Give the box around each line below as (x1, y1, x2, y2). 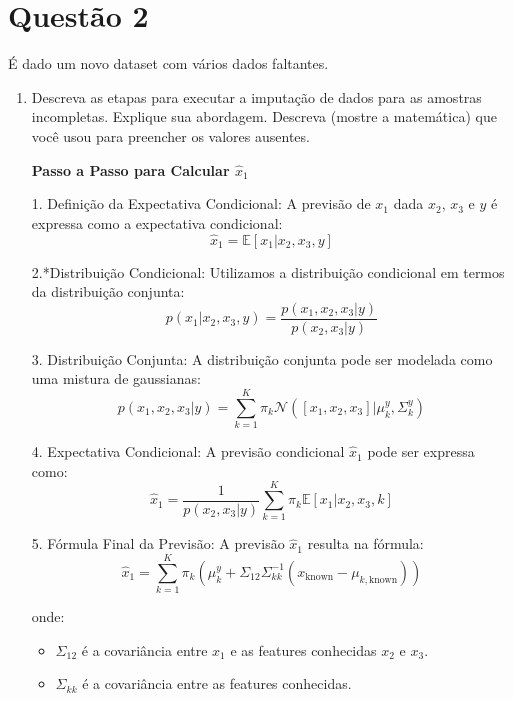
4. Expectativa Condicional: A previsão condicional (31, 441, 345, 462)
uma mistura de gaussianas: (31, 368, 201, 389)
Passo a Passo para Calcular (31, 159, 230, 180)
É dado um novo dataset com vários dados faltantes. (8, 53, 329, 74)
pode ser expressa (367, 441, 475, 462)
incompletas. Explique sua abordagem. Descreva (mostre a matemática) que (31, 106, 497, 127)
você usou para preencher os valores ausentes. (31, 125, 310, 146)
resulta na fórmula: (307, 533, 424, 554)
